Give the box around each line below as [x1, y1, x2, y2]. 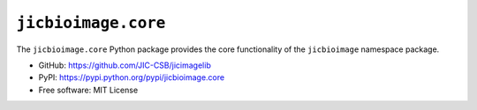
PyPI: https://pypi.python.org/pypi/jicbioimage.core [38, 72, 225, 83]
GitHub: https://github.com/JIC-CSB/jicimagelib [38, 60, 211, 70]
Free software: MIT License [38, 84, 139, 95]
